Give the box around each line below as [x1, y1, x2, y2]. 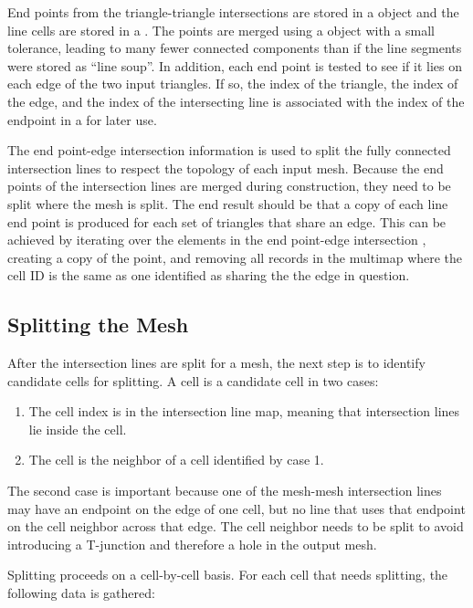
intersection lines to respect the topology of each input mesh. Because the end [7, 158, 444, 177]
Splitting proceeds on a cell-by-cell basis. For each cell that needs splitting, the [7, 565, 448, 584]
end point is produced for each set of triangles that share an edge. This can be [7, 212, 447, 231]
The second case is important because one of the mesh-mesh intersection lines [7, 481, 442, 500]
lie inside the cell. [28, 419, 127, 438]
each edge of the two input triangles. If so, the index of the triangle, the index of [7, 74, 458, 93]
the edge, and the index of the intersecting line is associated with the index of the [7, 91, 465, 110]
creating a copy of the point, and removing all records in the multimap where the [7, 247, 463, 267]
